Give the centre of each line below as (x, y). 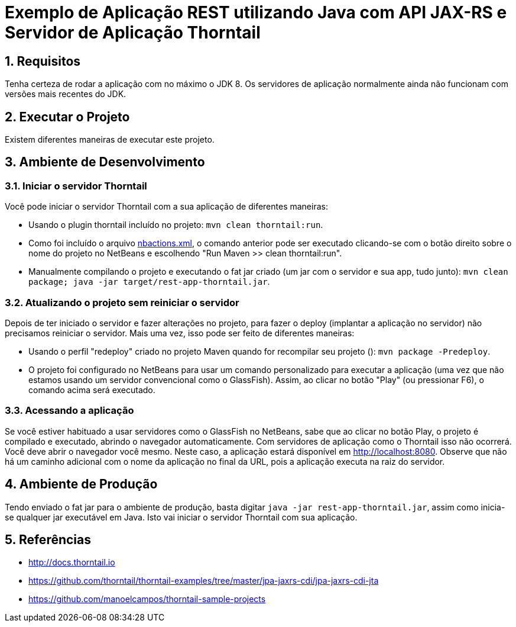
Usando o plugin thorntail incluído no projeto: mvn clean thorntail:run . (176, 225)
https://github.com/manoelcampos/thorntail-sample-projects (147, 599)
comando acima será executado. (92, 390)
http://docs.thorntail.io (72, 562)
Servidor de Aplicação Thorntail (133, 33)
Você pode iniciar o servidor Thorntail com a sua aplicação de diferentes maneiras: (166, 207)
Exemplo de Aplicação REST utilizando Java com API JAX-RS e (256, 12)
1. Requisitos (43, 61)
